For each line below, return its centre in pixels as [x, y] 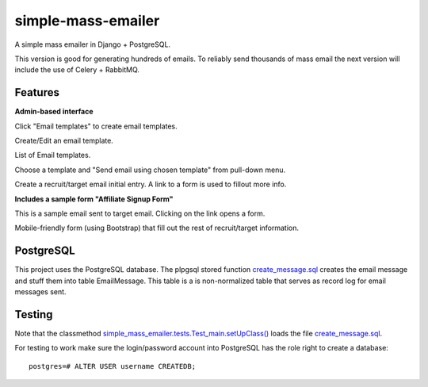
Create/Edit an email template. [64, 141]
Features [37, 92]
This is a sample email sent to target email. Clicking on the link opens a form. [140, 213]
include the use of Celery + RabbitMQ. [77, 70]
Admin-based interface [54, 112]
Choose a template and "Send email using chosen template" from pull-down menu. [150, 170]
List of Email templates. [53, 155]
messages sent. [40, 292]
